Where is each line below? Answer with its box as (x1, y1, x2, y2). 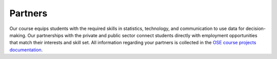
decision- (245, 25, 266, 32)
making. (9, 32, 27, 38)
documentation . (9, 46, 43, 53)
